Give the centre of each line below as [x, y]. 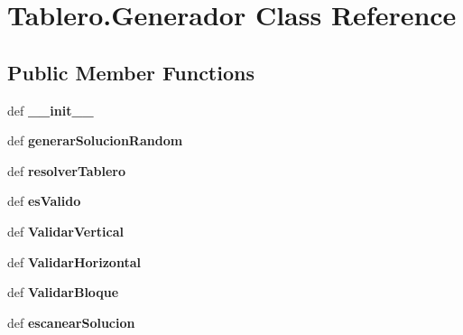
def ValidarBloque [63, 292]
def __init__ [51, 110]
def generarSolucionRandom [95, 140]
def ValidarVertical [65, 231]
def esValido [44, 201]
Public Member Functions [131, 72]
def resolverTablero [67, 170]
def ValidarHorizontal [74, 261]
